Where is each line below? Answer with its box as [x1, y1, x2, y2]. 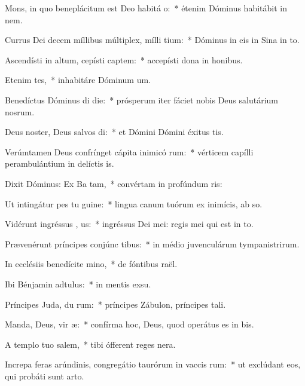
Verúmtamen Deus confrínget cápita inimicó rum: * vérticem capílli [5, 145, 254, 158]
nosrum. [5, 105, 35, 118]
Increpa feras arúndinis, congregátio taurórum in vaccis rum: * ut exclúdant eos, [5, 358, 301, 370]
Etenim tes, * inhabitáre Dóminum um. [5, 73, 151, 86]
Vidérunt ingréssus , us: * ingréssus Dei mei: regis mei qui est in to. [5, 217, 254, 230]
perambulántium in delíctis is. [5, 157, 114, 170]
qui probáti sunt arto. [5, 369, 84, 382]
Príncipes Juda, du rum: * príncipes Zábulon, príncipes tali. [5, 298, 226, 310]
